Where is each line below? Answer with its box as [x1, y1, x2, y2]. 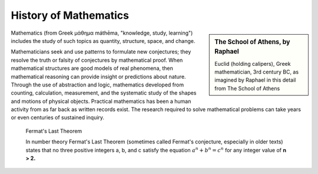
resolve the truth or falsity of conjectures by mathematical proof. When [11, 56, 183, 63]
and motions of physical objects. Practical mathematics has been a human [11, 98, 191, 105]
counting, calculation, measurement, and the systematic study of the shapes [11, 89, 197, 96]
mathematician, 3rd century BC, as [214, 68, 299, 76]
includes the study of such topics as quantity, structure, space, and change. [11, 37, 196, 44]
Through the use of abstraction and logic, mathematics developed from [11, 81, 184, 88]
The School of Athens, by [214, 38, 290, 46]
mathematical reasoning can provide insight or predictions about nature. [11, 73, 186, 80]
